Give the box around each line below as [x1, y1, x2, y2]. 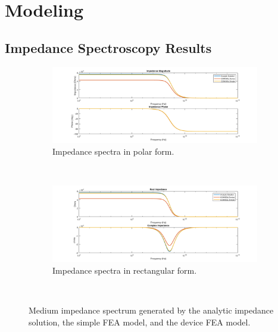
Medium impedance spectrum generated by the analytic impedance [29, 304, 274, 317]
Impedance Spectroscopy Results [5, 38, 212, 57]
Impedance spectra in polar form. [52, 145, 174, 157]
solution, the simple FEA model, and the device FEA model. [29, 315, 251, 328]
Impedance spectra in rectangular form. [52, 264, 197, 276]
